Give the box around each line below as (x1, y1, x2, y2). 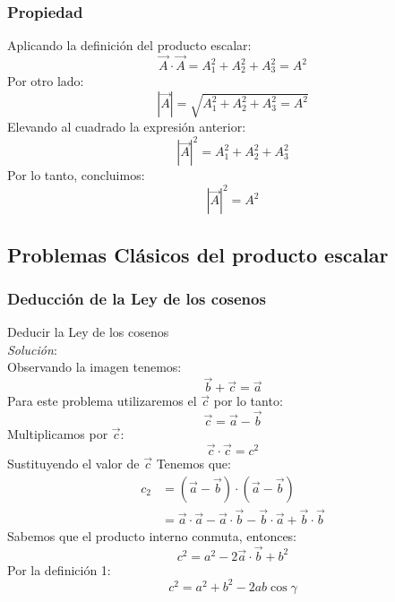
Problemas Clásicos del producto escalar (7, 240, 389, 268)
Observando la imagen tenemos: (7, 357, 182, 376)
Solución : (7, 340, 57, 358)
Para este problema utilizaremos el (7, 391, 197, 410)
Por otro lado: (7, 72, 84, 90)
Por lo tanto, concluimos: (7, 166, 145, 185)
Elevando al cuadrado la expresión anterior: (7, 117, 246, 136)
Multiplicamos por (7, 425, 108, 443)
